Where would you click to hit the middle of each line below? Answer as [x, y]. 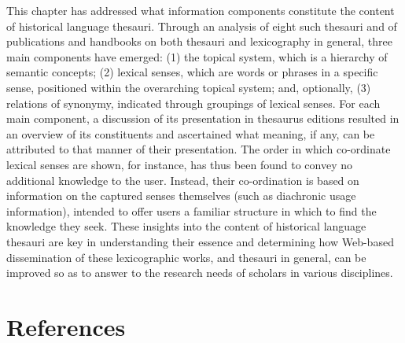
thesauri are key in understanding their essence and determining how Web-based [200, 241]
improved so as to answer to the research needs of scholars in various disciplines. [200, 273]
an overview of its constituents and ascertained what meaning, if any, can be [191, 133]
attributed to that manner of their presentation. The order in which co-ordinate [199, 149]
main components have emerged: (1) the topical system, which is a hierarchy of [197, 56]
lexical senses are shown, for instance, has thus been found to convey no [180, 164]
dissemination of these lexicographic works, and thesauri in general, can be [186, 257]
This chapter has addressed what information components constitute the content [201, 10]
